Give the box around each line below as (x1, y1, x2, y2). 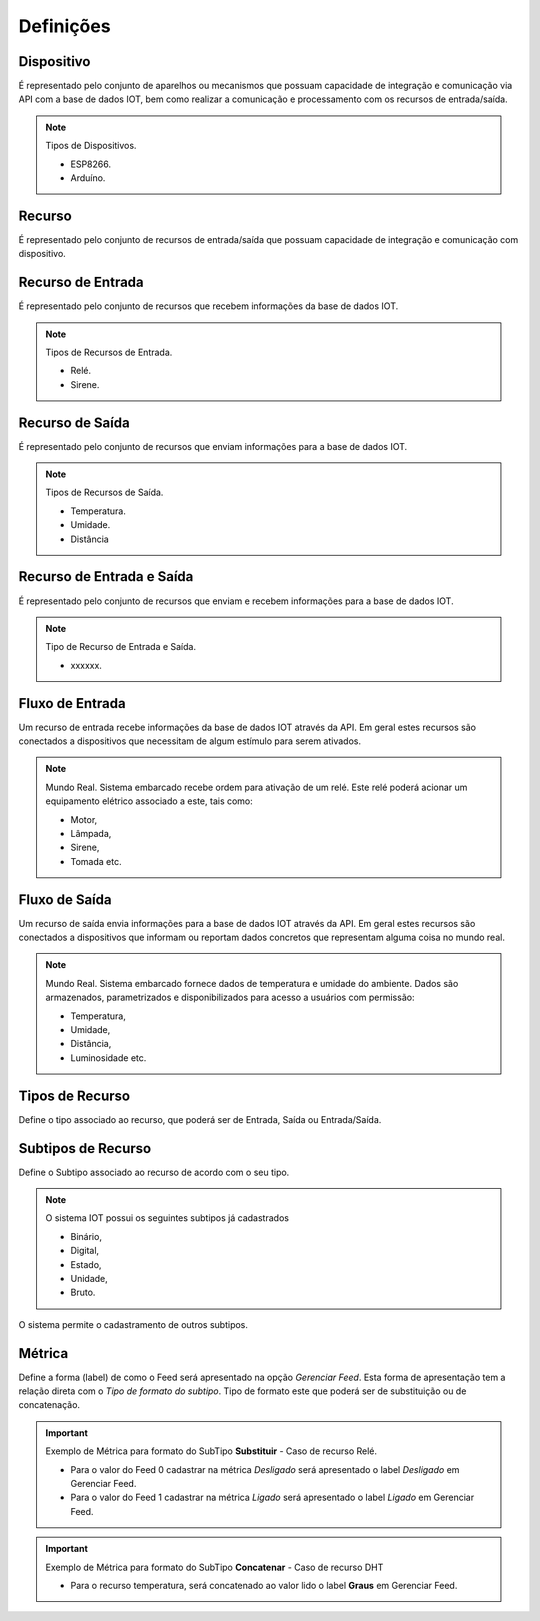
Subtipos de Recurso (18, 1140, 152, 1157)
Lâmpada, (70, 827, 112, 839)
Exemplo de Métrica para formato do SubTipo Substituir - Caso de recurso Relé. (45, 1445, 378, 1457)
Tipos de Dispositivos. (45, 140, 137, 152)
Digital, (70, 1245, 100, 1257)
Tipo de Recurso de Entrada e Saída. (45, 641, 197, 653)
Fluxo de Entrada (18, 695, 126, 712)
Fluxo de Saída (18, 891, 112, 908)
